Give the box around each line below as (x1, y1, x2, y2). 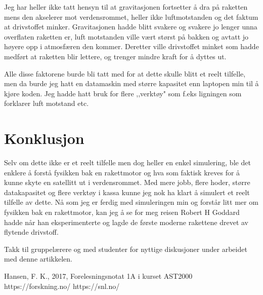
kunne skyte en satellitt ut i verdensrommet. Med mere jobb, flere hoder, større (4, 177, 250, 188)
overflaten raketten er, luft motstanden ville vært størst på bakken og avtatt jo (4, 31, 249, 42)
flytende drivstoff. (4, 227, 59, 237)
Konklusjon (4, 128, 84, 149)
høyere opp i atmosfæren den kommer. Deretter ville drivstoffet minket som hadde (4, 41, 259, 52)
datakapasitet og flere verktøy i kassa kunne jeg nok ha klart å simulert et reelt (4, 187, 250, 197)
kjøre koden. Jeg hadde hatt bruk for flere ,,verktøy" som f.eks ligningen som (4, 88, 242, 98)
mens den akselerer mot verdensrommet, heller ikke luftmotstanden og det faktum (4, 11, 258, 22)
